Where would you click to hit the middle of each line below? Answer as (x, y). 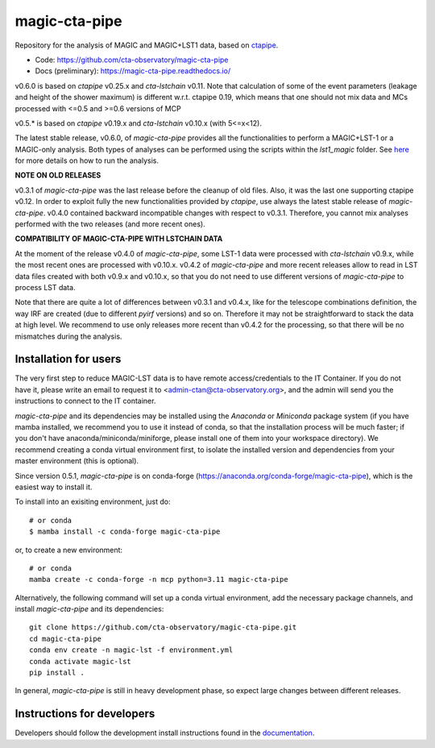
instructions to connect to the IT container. (85, 401)
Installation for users (68, 359)
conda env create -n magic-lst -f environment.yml (131, 650)
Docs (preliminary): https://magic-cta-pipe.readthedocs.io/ (133, 71)
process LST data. (45, 287)
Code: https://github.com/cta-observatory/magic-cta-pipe (132, 60)
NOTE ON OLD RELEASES (58, 175)
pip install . (57, 673)
